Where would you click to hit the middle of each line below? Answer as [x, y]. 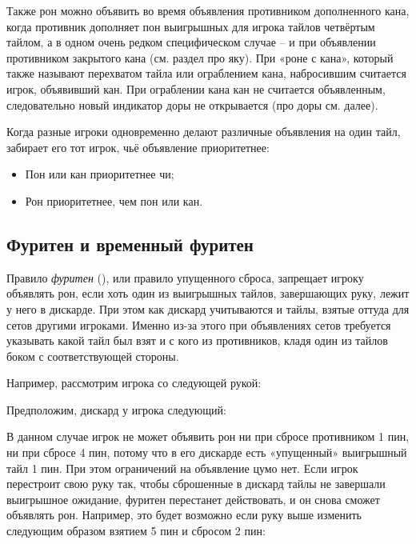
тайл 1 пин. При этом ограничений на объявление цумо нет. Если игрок [182, 468]
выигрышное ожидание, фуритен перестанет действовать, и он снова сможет [193, 499]
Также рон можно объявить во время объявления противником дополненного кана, [208, 10]
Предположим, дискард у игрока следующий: [116, 409]
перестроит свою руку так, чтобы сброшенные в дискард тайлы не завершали [196, 484]
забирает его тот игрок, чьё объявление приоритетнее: [138, 147]
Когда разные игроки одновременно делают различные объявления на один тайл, [204, 132]
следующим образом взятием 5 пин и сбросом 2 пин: [136, 531]
